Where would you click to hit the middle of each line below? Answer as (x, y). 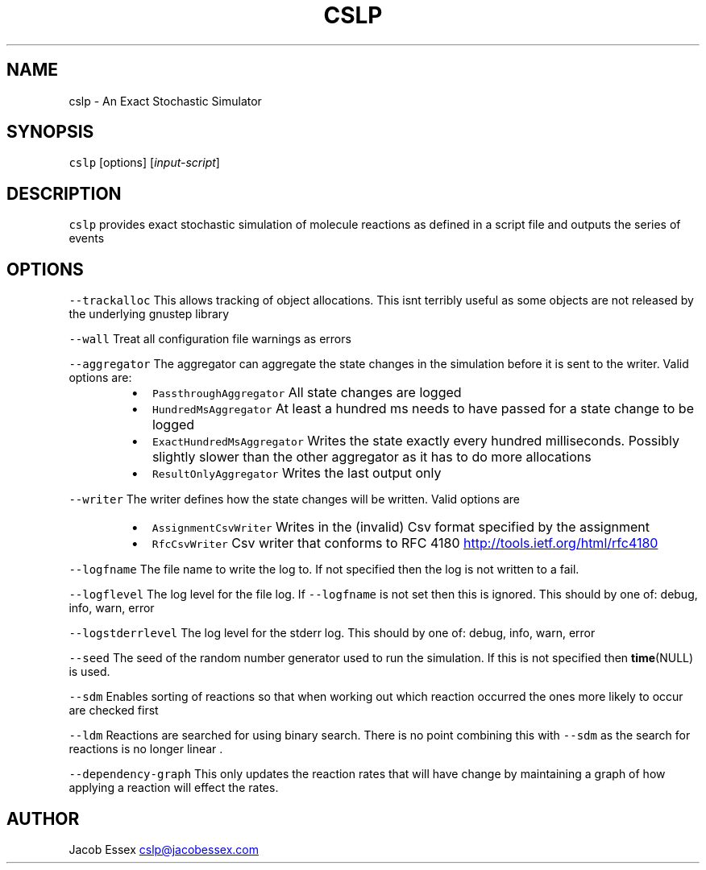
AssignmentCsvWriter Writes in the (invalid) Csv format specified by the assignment (401, 527)
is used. (89, 672)
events (87, 238)
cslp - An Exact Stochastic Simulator (165, 101)
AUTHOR (43, 818)
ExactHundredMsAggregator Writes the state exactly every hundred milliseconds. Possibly (415, 441)
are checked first (114, 710)
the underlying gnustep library (149, 314)
